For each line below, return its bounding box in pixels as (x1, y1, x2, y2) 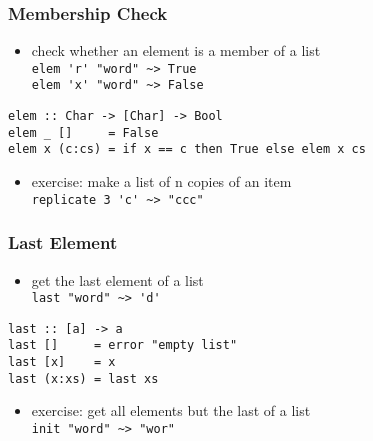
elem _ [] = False (8, 125, 159, 140)
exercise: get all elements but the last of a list (31, 400, 311, 421)
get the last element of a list (31, 269, 204, 290)
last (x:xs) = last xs (8, 371, 159, 386)
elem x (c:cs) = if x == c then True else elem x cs (8, 142, 366, 157)
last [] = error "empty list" (8, 338, 238, 353)
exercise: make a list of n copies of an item (31, 171, 292, 192)
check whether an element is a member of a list (31, 40, 321, 61)
